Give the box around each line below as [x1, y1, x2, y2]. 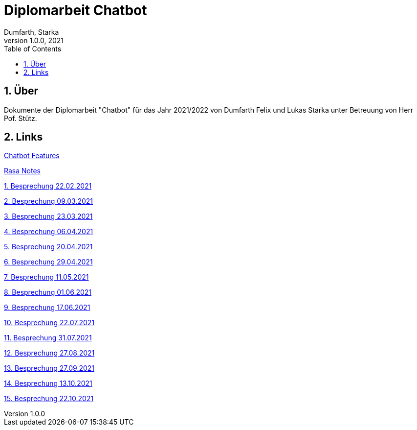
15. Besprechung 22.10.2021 [4, 394, 94, 403]
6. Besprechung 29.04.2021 [4, 258, 93, 266]
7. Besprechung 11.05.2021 [4, 273, 89, 282]
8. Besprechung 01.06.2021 [4, 288, 92, 297]
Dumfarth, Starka [4, 27, 59, 36]
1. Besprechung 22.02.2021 [4, 182, 92, 191]
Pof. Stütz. [4, 114, 37, 122]
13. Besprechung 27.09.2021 [4, 364, 95, 373]
